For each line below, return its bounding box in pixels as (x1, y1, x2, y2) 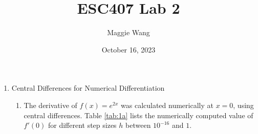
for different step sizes (48, 120, 117, 130)
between (125, 120, 151, 130)
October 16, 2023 (101, 44, 156, 55)
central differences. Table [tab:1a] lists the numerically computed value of (24, 110, 253, 120)
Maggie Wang (107, 27, 150, 38)
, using (233, 99, 254, 110)
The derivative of (24, 99, 77, 110)
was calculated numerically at (121, 99, 213, 110)
